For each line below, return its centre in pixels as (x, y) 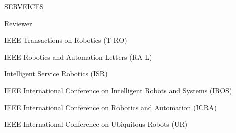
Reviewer (18, 23)
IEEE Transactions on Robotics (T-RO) (66, 40)
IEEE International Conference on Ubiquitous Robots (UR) (96, 124)
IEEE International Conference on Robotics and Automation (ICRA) (110, 107)
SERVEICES (24, 6)
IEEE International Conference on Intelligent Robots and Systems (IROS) (118, 90)
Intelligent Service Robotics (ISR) (56, 74)
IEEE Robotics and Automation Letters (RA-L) (78, 56)
